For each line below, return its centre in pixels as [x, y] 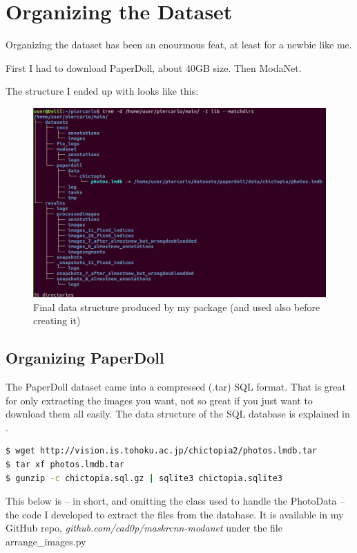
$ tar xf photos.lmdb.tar [65, 464]
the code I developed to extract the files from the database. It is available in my [175, 514]
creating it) [57, 320]
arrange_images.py [46, 541]
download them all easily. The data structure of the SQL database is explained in [178, 414]
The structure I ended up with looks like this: [102, 91]
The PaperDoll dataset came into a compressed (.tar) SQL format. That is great [176, 386]
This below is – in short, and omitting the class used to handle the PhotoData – [175, 501]
